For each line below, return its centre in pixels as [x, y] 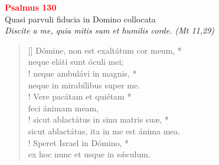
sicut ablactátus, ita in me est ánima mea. [104, 131]
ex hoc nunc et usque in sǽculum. [89, 154]
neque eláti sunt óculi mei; [76, 62]
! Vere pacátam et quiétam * [80, 96]
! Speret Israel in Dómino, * [79, 142]
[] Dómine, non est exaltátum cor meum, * [105, 50]
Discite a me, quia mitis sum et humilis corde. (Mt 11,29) [110, 30]
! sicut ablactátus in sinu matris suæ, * [98, 119]
